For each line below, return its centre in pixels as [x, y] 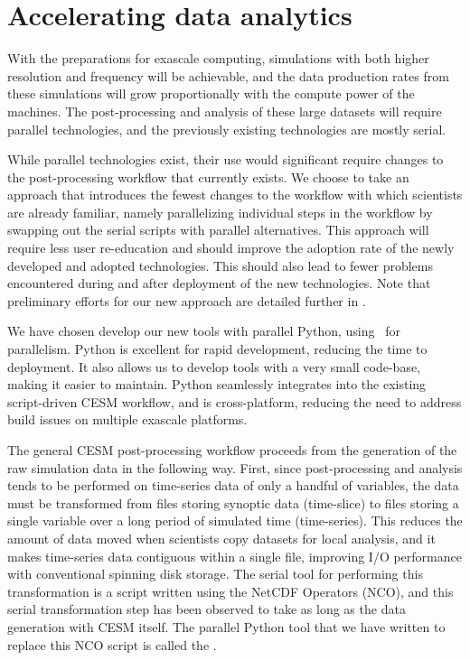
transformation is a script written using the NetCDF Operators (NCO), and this [230, 591]
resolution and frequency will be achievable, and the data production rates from [228, 75]
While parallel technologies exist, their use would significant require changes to [226, 159]
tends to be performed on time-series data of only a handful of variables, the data [233, 485]
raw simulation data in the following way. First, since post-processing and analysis [235, 467]
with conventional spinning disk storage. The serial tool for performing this [215, 574]
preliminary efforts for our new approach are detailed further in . [187, 300]
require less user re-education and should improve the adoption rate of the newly [231, 248]
